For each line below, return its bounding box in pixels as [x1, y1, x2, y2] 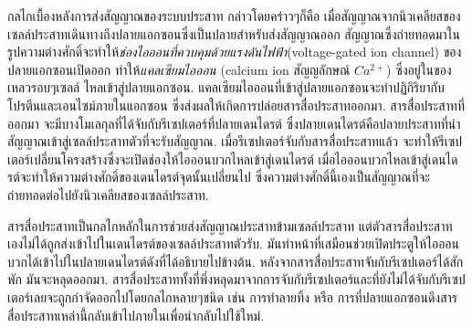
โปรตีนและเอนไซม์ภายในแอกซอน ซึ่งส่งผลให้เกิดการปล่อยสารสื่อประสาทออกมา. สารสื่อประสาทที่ [7, 95, 465, 114]
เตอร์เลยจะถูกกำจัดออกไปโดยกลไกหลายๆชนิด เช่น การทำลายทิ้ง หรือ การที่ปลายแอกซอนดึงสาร [7, 287, 457, 306]
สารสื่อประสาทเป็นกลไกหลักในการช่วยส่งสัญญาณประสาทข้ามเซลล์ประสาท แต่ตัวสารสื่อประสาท [7, 216, 453, 235]
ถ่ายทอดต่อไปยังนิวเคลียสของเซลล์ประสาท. [7, 185, 209, 204]
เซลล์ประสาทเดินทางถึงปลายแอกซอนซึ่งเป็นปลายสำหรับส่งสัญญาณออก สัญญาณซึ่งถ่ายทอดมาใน [7, 24, 461, 43]
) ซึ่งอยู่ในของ [386, 59, 452, 79]
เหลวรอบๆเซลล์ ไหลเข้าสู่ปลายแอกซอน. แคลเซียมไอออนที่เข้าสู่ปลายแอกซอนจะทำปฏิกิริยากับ [7, 78, 445, 97]
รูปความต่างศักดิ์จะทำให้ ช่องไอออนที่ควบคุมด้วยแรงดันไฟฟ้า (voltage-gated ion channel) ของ [7, 42, 462, 61]
